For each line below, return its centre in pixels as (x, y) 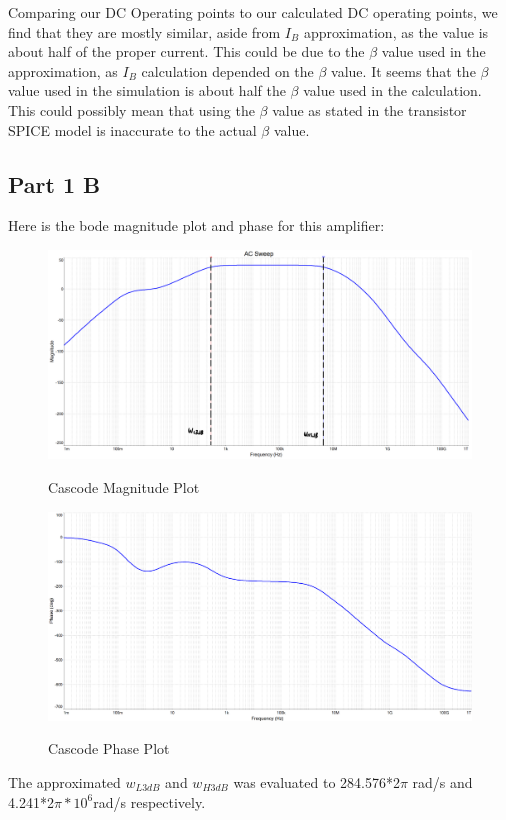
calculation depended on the (227, 70)
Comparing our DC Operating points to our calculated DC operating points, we (253, 12)
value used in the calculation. (392, 90)
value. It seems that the (403, 70)
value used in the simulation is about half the (147, 90)
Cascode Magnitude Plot (124, 487)
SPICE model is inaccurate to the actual (132, 129)
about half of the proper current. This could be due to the (186, 51)
